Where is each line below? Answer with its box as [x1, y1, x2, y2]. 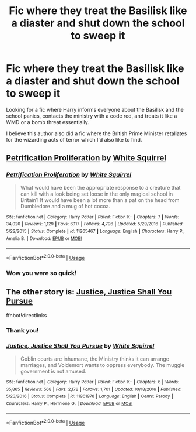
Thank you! [6, 326, 39, 334]
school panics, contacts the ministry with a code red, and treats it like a [6, 112, 177, 119]
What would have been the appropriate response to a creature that [20, 184, 181, 191]
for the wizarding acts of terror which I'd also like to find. [6, 136, 142, 143]
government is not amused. [20, 368, 86, 375]
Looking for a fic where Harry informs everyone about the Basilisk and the [6, 106, 184, 113]
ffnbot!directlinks [6, 311, 47, 318]
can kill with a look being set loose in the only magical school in [20, 190, 173, 197]
